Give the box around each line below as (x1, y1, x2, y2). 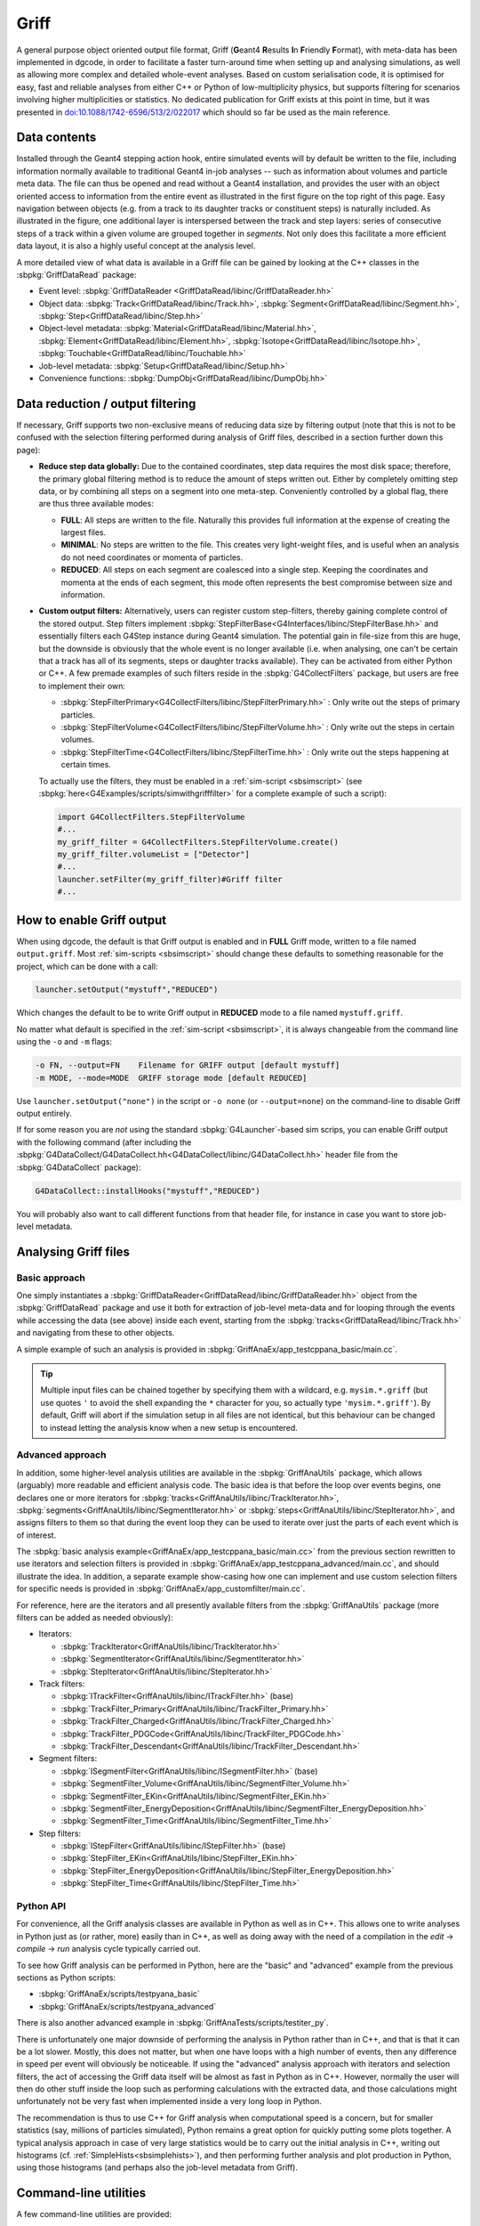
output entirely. (16, 1109, 72, 1118)
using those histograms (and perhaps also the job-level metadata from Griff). (16, 2162, 298, 2173)
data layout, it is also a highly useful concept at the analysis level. (16, 240, 256, 251)
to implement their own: (38, 680, 126, 691)
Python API (16, 1900, 67, 1912)
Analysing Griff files (16, 1244, 131, 1259)
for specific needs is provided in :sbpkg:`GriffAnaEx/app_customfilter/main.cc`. (16, 1583, 306, 1594)
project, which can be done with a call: (16, 961, 158, 971)
